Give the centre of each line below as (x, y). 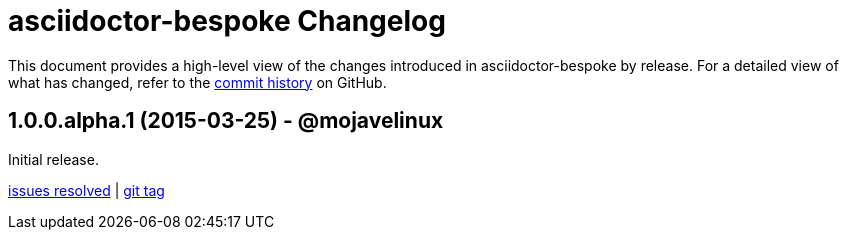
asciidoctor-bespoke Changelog (227, 21)
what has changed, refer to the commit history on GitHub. (197, 82)
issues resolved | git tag (86, 190)
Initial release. (53, 159)
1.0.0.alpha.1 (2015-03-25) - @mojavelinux (226, 121)
